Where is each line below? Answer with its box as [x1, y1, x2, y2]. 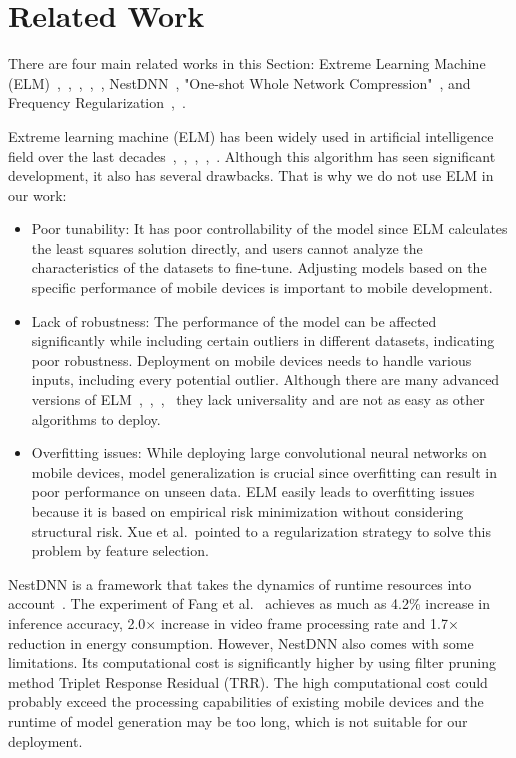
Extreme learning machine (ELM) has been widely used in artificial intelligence [8, 125, 494, 146]
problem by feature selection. [31, 540, 209, 561]
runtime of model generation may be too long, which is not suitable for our [8, 710, 468, 731]
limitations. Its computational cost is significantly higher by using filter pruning [8, 652, 496, 673]
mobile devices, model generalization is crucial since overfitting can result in [31, 461, 497, 482]
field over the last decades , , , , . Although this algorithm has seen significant [8, 145, 496, 166]
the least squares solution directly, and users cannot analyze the [31, 237, 423, 258]
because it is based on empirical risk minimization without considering [31, 501, 464, 521]
